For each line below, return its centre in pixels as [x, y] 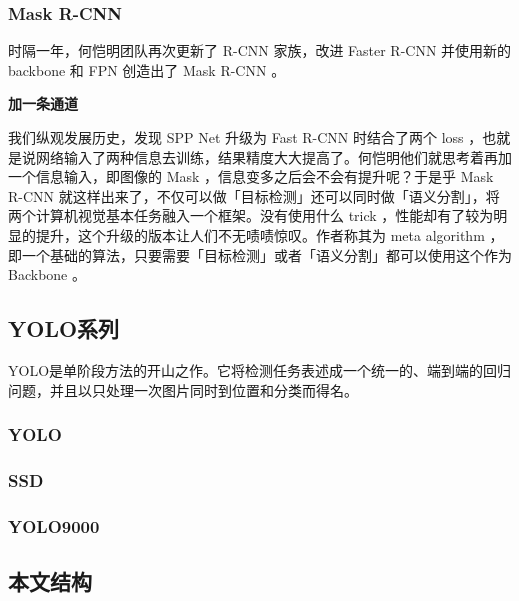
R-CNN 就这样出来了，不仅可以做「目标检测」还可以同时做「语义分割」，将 [254, 195]
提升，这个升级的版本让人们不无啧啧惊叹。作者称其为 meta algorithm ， [269, 234]
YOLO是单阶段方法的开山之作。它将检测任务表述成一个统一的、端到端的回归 [260, 369]
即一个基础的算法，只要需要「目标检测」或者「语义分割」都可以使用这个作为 [260, 254]
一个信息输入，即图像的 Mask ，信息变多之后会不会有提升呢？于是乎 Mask [251, 176]
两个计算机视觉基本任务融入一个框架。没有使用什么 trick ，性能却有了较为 [251, 215]
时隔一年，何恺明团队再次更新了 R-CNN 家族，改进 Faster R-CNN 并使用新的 [260, 50]
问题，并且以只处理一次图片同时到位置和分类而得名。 [183, 389]
